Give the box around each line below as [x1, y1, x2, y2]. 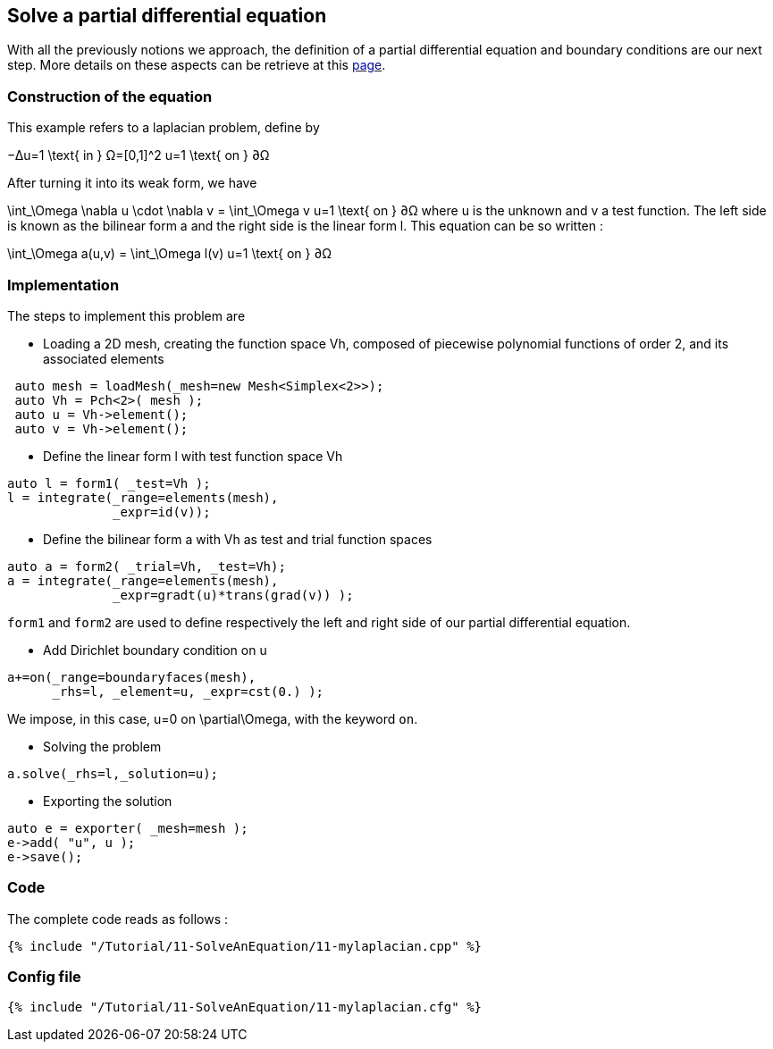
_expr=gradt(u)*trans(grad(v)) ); [113, 587, 354, 602]
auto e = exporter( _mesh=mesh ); [7, 820, 248, 835]
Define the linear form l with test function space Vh [43, 448, 343, 464]
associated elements [43, 350, 164, 366]
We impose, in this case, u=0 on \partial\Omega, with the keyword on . [7, 710, 418, 726]
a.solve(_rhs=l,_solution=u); [7, 766, 219, 781]
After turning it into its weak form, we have [7, 175, 257, 191]
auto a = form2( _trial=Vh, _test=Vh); [7, 558, 286, 574]
